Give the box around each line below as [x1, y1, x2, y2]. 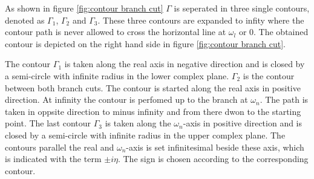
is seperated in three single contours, [174, 2, 310, 14]
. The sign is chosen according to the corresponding [117, 152, 309, 165]
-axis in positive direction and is [183, 117, 303, 129]
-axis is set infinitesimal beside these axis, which [126, 140, 304, 153]
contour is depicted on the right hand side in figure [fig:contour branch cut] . [5, 37, 286, 50]
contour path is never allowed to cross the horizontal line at [5, 25, 226, 38]
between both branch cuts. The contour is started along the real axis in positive [5, 81, 301, 94]
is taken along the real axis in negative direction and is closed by [64, 57, 305, 70]
